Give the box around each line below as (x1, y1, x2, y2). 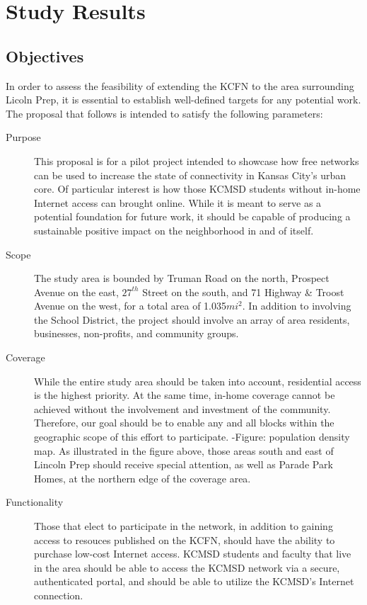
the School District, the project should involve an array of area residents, (34, 312, 350, 327)
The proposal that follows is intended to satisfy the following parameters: (6, 106, 323, 120)
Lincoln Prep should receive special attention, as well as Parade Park (34, 457, 333, 472)
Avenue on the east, (34, 284, 119, 299)
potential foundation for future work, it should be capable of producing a (34, 209, 351, 224)
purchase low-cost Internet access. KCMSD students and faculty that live (34, 546, 351, 561)
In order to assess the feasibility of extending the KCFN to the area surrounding (6, 78, 354, 93)
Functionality (6, 494, 64, 509)
